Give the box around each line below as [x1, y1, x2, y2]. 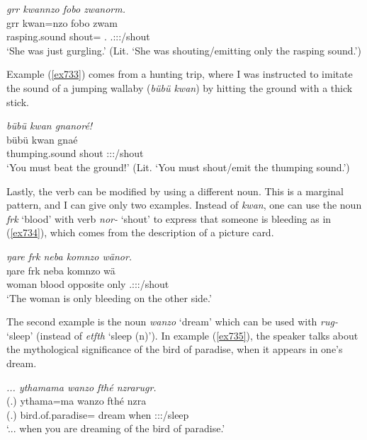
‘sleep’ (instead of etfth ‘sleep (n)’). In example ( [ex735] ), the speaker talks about [6, 328, 358, 342]
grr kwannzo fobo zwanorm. [6, 1, 125, 16]
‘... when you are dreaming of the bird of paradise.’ [6, 421, 225, 436]
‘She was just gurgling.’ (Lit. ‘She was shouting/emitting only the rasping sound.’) [6, 42, 361, 57]
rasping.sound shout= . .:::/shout [6, 29, 150, 44]
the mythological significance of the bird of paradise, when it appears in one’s [6, 342, 343, 357]
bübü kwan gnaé [6, 132, 78, 146]
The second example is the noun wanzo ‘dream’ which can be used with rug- [6, 314, 338, 329]
